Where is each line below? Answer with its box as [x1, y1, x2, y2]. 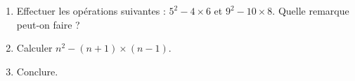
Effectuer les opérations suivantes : [16, 3, 166, 17]
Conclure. [16, 64, 58, 78]
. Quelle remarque [272, 3, 349, 17]
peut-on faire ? [16, 17, 80, 31]
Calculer [16, 40, 53, 55]
